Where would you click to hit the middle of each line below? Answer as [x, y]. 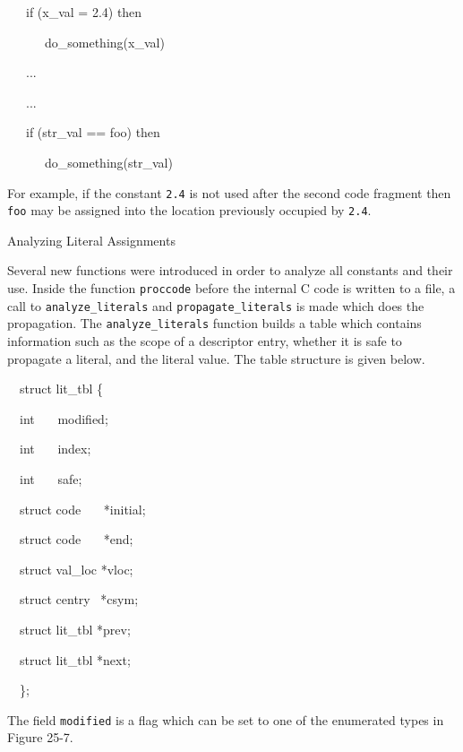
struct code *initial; [82, 509]
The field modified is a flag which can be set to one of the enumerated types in [226, 719]
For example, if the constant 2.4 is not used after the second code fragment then [229, 192]
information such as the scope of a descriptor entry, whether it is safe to [205, 341]
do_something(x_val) [104, 42]
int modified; [64, 418]
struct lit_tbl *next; [75, 659]
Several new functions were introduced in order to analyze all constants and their [230, 270]
